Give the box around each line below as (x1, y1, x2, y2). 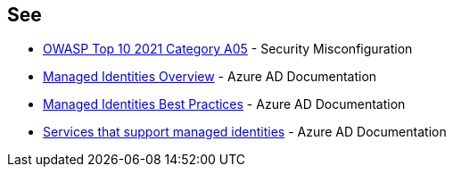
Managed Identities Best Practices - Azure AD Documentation (43, 96, 406, 112)
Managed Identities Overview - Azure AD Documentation (43, 69, 377, 85)
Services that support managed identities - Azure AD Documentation (43, 124, 447, 140)
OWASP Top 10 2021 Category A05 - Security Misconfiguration (43, 41, 413, 57)
